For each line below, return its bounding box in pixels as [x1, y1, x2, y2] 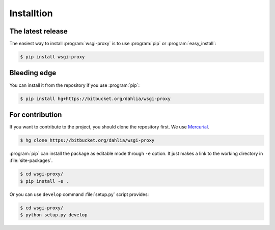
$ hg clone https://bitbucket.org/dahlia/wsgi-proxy [20, 138, 155, 143]
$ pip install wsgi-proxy [20, 54, 85, 60]
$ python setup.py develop [20, 212, 88, 218]
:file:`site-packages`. [9, 157, 53, 163]
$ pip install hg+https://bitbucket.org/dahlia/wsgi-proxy [20, 95, 171, 102]
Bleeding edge [9, 69, 57, 77]
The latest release [9, 27, 68, 36]
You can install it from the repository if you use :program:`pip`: [9, 82, 140, 88]
